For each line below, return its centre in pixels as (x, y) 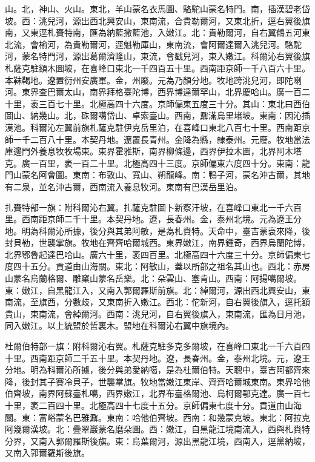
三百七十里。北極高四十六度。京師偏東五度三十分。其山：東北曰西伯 (174, 103)
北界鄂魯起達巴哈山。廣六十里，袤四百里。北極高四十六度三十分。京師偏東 (153, 254)
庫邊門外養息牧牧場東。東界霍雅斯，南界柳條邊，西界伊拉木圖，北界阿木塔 (153, 151)
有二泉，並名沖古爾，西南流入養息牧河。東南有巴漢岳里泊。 (124, 186)
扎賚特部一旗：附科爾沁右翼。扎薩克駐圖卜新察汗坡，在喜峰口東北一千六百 (153, 207)
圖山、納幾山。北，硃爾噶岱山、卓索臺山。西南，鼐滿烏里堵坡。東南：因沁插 (157, 115)
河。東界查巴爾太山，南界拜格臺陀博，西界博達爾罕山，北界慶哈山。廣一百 (153, 92)
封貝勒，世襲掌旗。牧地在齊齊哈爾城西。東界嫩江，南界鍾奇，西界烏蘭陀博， (157, 243)
